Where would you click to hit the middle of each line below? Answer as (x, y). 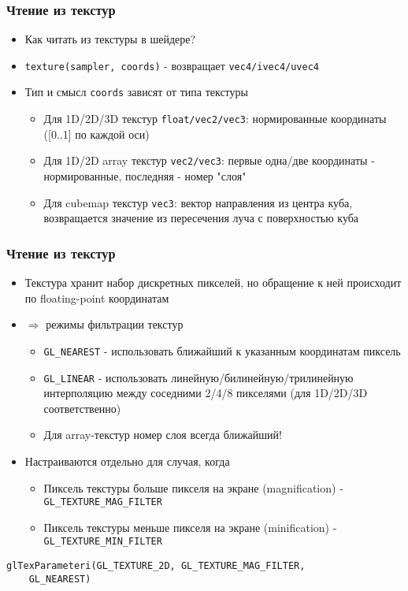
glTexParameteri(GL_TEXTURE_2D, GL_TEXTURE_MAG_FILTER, (156, 566)
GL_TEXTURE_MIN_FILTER (103, 542)
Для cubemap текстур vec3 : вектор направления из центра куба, (198, 202)
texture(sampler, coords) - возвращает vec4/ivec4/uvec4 (172, 65)
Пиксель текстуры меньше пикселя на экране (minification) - (190, 527)
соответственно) (82, 408)
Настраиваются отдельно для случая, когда (127, 461)
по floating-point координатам (97, 297)
